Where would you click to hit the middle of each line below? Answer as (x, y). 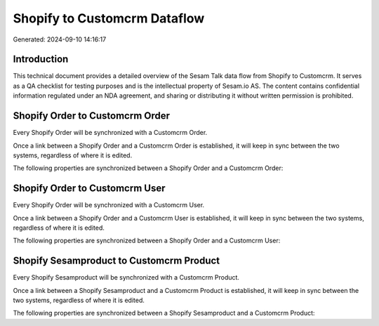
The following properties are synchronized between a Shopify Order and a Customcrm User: (147, 241)
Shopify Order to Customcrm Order (92, 116)
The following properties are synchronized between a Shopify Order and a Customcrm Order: (148, 168)
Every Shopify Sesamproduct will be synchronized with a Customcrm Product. (126, 278)
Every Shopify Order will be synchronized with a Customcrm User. (109, 205)
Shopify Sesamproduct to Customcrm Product (117, 261)
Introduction (41, 59)
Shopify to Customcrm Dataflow (109, 18)
